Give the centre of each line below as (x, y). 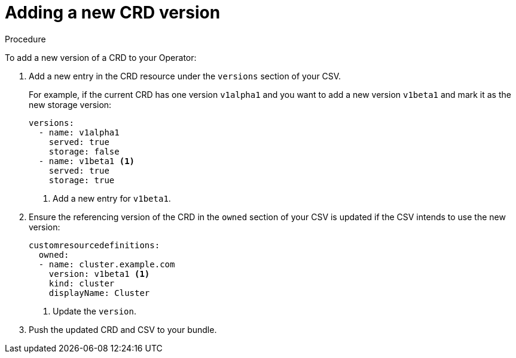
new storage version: (70, 104)
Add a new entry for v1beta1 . (112, 198)
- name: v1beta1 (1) (87, 161)
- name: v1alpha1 (79, 132)
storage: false (84, 151)
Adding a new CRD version (113, 13)
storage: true (82, 180)
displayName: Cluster (99, 293)
